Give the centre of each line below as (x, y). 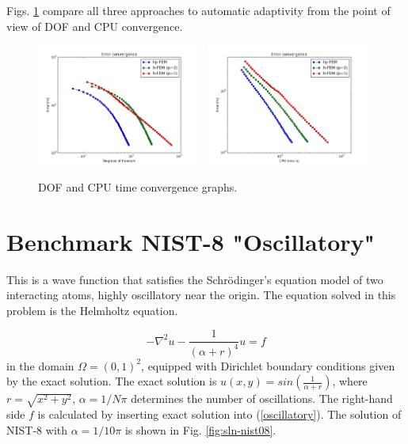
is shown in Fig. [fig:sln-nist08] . (200, 429)
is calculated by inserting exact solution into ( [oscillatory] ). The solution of (219, 414)
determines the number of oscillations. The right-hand (262, 398)
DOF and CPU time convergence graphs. (138, 186)
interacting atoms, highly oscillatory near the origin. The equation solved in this (201, 295)
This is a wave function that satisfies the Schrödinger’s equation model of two (195, 279)
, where (350, 381)
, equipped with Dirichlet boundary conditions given (268, 365)
